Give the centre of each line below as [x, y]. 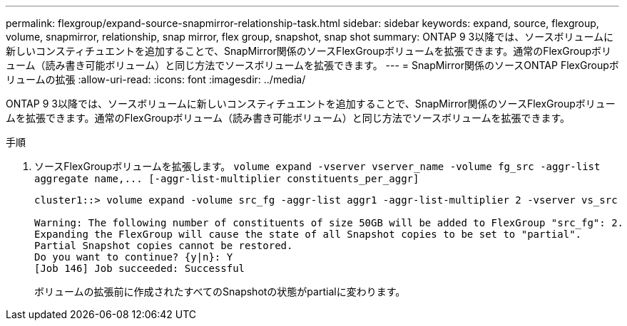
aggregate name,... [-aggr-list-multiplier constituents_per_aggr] [227, 179]
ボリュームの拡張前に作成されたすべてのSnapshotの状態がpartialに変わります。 [220, 291]
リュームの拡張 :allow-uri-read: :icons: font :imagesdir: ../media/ [156, 79]
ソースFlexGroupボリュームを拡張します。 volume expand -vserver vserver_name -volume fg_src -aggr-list [317, 166]
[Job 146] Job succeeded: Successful [140, 268]
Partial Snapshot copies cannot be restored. [164, 246]
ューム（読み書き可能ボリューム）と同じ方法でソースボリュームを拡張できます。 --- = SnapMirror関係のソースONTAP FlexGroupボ [312, 65]
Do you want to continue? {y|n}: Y [134, 257]
